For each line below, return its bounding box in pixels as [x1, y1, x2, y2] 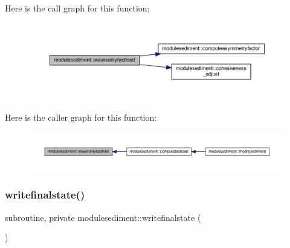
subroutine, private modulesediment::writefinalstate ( [5, 211, 201, 223]
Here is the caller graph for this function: [5, 111, 157, 124]
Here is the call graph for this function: [5, 2, 150, 14]
